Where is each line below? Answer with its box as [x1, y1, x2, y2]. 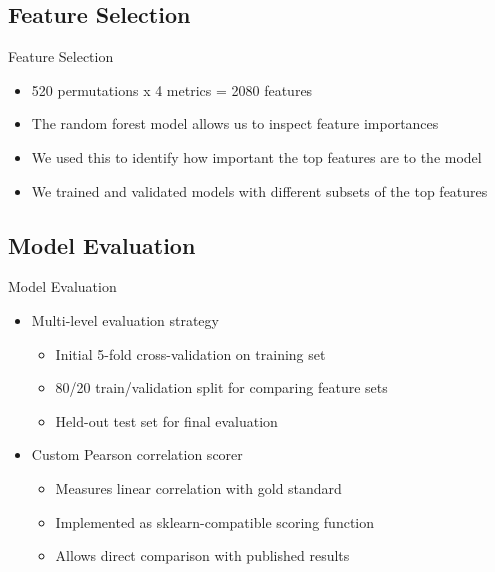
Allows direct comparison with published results [55, 545, 350, 566]
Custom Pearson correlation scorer [31, 444, 243, 465]
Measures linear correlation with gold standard [55, 477, 342, 498]
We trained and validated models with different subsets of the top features [31, 180, 488, 201]
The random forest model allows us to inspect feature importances [31, 113, 439, 134]
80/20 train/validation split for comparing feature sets [55, 377, 388, 398]
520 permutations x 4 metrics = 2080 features [31, 79, 313, 100]
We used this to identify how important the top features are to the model [31, 146, 482, 167]
